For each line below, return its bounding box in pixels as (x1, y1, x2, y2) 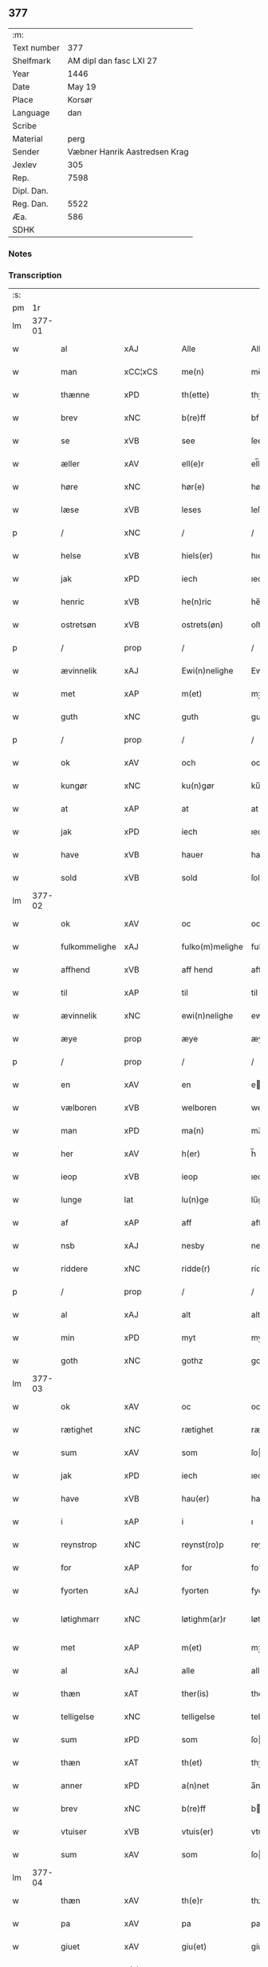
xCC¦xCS (124, 366, 158, 378)
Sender (12, 146, 40, 157)
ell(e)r (181, 458, 205, 470)
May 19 (67, 81, 97, 92)
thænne (61, 390, 90, 401)
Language (12, 107, 50, 118)
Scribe (12, 120, 37, 131)
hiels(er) (181, 550, 214, 562)
